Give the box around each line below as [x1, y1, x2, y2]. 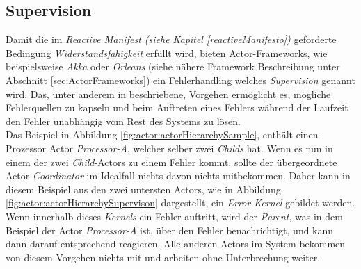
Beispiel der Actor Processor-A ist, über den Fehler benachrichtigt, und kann [6, 222, 334, 237]
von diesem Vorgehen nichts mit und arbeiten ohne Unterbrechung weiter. [6, 250, 321, 264]
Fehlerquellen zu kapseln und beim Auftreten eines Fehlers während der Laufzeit [6, 100, 348, 115]
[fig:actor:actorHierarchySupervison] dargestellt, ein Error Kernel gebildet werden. [6, 195, 355, 210]
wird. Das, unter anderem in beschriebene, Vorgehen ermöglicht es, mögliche [6, 86, 331, 101]
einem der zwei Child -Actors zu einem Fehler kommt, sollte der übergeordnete [6, 154, 337, 169]
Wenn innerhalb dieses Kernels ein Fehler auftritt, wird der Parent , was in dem [6, 209, 343, 223]
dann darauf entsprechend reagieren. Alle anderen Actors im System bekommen [6, 236, 346, 251]
